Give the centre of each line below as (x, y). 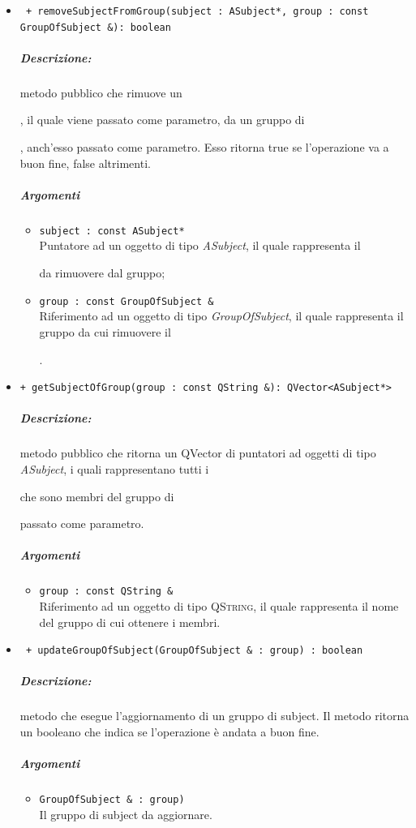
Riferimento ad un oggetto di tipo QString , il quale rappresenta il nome (219, 605)
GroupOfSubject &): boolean (95, 27)
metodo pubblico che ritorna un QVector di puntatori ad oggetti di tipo (198, 453)
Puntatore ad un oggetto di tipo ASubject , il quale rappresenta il (200, 245)
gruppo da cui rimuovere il (105, 331)
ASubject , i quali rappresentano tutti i (114, 468)
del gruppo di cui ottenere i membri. (130, 622)
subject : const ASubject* (112, 231)
